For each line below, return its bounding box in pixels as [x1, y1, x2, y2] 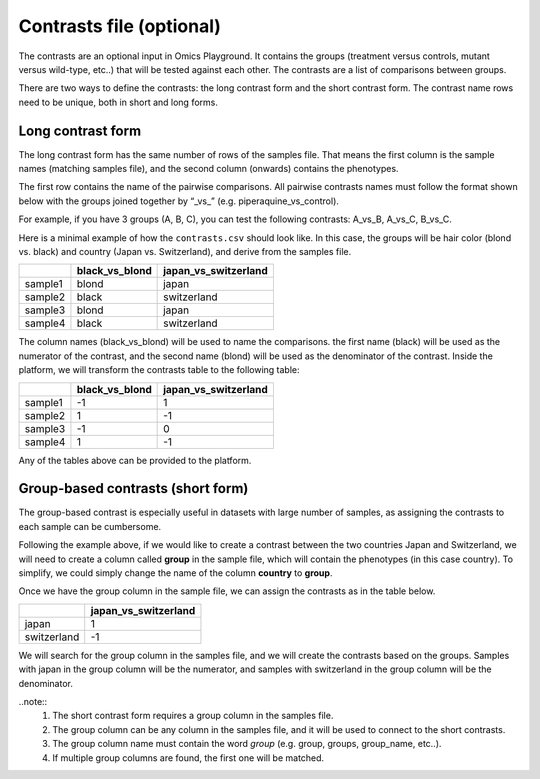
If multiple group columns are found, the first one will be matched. [52, 751, 325, 764]
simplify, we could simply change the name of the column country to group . [18, 567, 333, 579]
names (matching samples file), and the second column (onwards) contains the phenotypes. [18, 163, 399, 175]
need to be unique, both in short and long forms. [18, 96, 219, 108]
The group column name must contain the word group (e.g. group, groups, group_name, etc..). [52, 738, 442, 750]
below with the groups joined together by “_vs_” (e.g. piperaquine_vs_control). [18, 195, 340, 207]
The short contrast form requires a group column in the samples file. [52, 710, 334, 722]
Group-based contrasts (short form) [18, 480, 249, 497]
